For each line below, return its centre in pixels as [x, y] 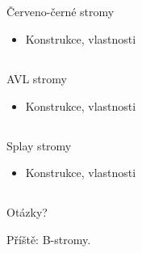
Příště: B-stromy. [49, 239]
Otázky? [27, 212]
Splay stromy [39, 145]
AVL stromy [37, 78]
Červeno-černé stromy [61, 12]
